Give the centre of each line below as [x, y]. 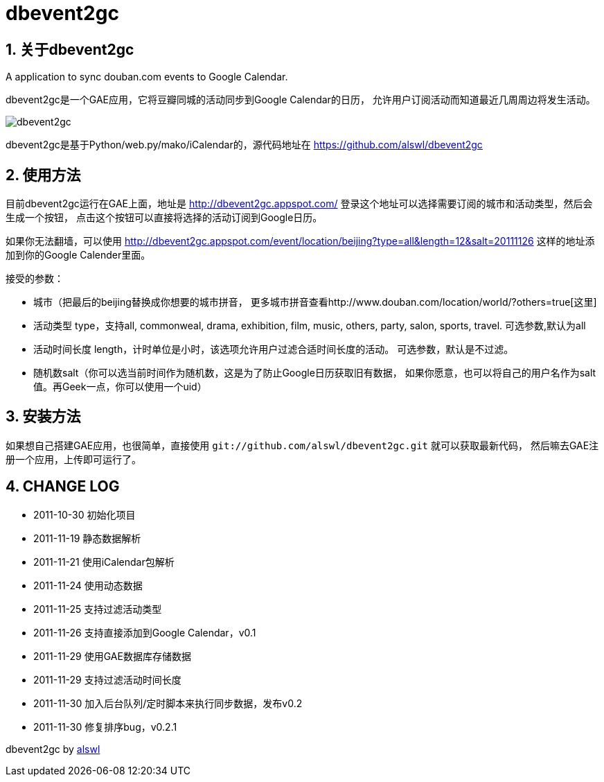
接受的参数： [35, 279]
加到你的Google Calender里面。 [78, 255]
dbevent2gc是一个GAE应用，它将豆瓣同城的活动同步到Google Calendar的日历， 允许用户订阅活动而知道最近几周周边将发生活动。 [301, 100]
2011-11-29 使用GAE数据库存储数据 [112, 656]
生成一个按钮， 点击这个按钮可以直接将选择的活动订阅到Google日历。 [164, 218]
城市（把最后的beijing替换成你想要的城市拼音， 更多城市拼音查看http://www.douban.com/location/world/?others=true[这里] [315, 302]
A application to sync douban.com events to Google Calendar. [147, 77]
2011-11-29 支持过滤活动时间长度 [107, 679]
